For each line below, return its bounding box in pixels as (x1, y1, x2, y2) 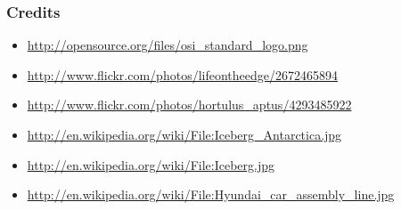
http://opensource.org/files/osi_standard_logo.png (27, 36, 308, 54)
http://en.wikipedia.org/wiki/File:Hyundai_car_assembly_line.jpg (27, 185, 395, 204)
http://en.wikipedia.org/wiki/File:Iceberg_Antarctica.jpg (27, 125, 342, 143)
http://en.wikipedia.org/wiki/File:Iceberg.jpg (27, 155, 275, 174)
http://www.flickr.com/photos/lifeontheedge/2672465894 (27, 65, 338, 84)
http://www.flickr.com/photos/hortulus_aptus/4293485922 (27, 95, 352, 114)
